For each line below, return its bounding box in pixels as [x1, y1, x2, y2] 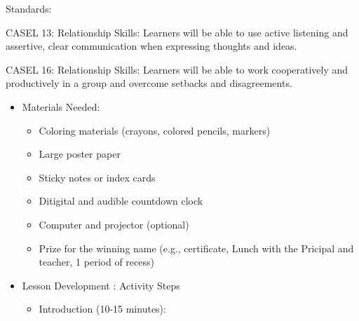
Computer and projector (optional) [39, 217, 189, 231]
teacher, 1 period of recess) [39, 254, 154, 269]
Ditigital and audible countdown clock [39, 193, 203, 208]
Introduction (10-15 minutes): [39, 301, 166, 316]
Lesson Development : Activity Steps [22, 278, 180, 292]
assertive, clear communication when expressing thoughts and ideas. [6, 39, 297, 53]
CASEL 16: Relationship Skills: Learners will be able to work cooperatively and [6, 62, 348, 76]
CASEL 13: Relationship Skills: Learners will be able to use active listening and [6, 25, 348, 39]
